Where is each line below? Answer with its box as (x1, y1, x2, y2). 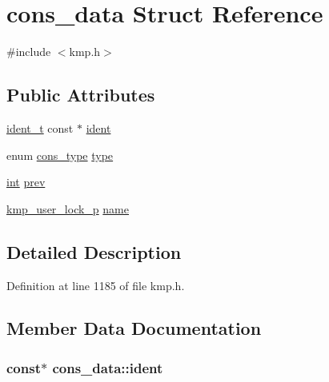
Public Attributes (6, 82, 155, 107)
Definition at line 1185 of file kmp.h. (6, 277, 185, 293)
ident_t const (6, 119, 74, 136)
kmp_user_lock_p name (6, 200, 129, 217)
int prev (6, 173, 46, 190)
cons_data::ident (52, 357, 163, 377)
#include (6, 43, 51, 60)
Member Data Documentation (6, 316, 262, 340)
